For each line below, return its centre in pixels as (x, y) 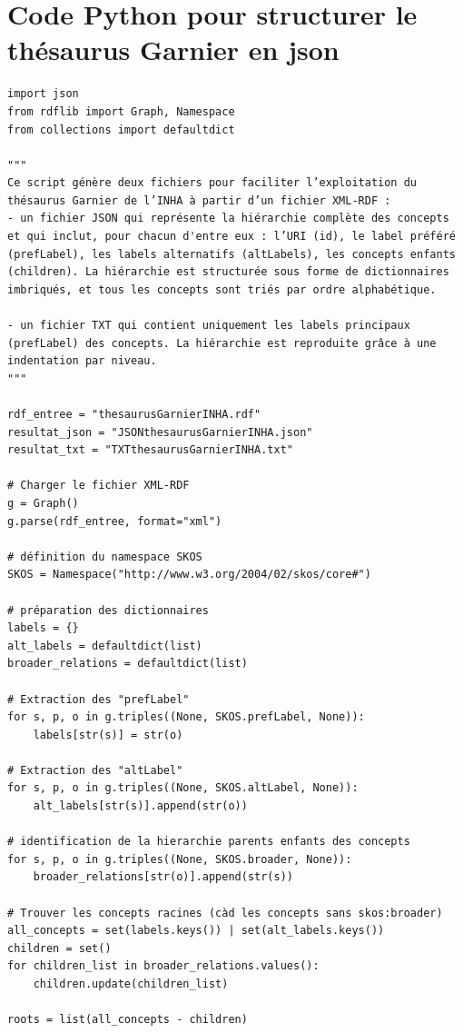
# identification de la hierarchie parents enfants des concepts (209, 842)
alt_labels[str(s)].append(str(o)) (140, 806)
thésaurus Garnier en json (173, 50)
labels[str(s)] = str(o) (108, 735)
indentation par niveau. (82, 361)
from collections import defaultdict (121, 129)
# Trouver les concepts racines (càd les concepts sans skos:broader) (225, 913)
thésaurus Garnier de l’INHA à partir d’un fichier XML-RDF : (199, 200)
